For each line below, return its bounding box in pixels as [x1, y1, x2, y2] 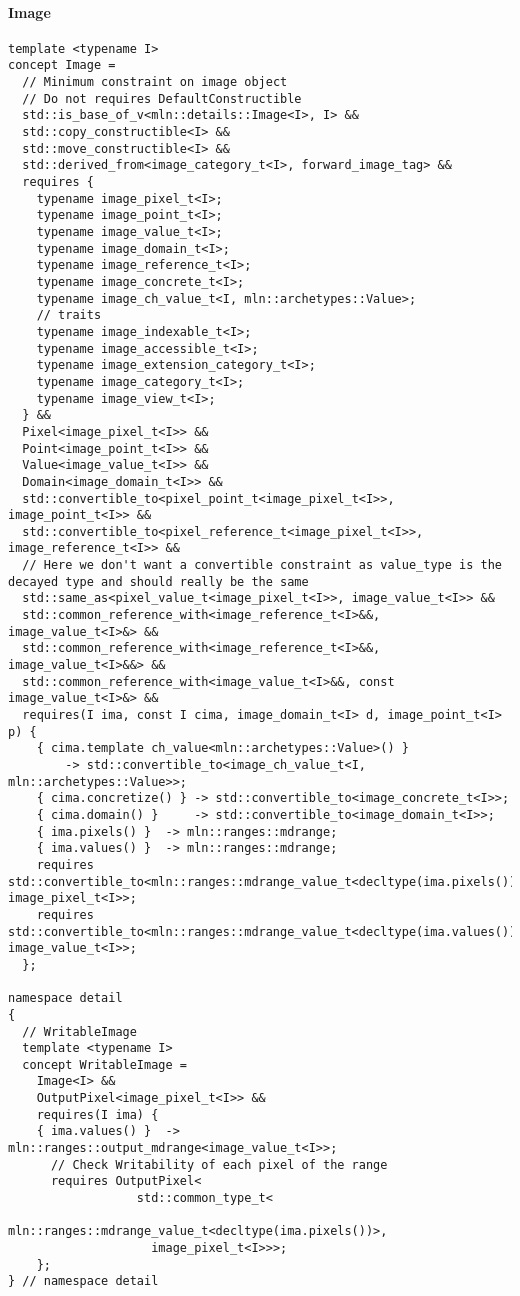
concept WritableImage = [22, 1057, 187, 1072]
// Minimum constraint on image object [22, 75, 288, 90]
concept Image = [8, 58, 116, 73]
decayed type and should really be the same [8, 574, 309, 589]
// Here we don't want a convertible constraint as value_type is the [22, 558, 502, 573]
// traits [36, 308, 102, 323]
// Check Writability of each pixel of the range [50, 1157, 388, 1172]
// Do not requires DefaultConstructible [22, 91, 302, 106]
